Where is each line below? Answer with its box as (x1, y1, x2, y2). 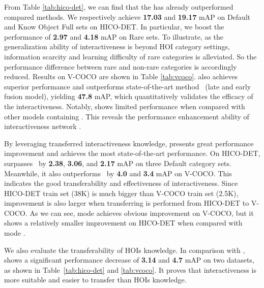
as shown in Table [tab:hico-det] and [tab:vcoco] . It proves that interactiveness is (4, 264, 257, 275)
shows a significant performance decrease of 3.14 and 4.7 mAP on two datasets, (4, 254, 254, 265)
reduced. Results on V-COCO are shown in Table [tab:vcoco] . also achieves (4, 71, 238, 82)
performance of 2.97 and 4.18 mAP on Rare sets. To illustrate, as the (4, 31, 224, 42)
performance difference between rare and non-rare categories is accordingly (4, 61, 237, 72)
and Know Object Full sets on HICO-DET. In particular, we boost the (4, 21, 224, 32)
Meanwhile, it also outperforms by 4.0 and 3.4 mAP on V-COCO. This (4, 168, 232, 178)
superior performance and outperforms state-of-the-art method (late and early (4, 81, 251, 91)
